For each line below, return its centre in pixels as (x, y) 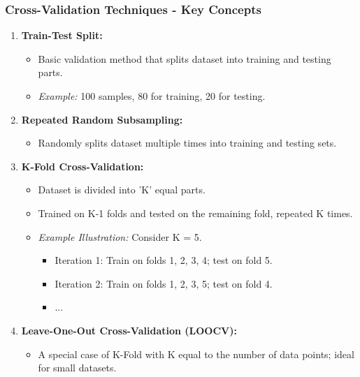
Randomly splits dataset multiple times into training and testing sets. (187, 143)
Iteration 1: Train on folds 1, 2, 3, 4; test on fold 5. (164, 260)
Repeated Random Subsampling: (102, 119)
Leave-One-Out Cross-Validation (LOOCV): (129, 330)
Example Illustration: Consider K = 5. (120, 236)
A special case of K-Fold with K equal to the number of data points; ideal (196, 354)
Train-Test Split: (62, 35)
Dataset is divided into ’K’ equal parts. (122, 190)
